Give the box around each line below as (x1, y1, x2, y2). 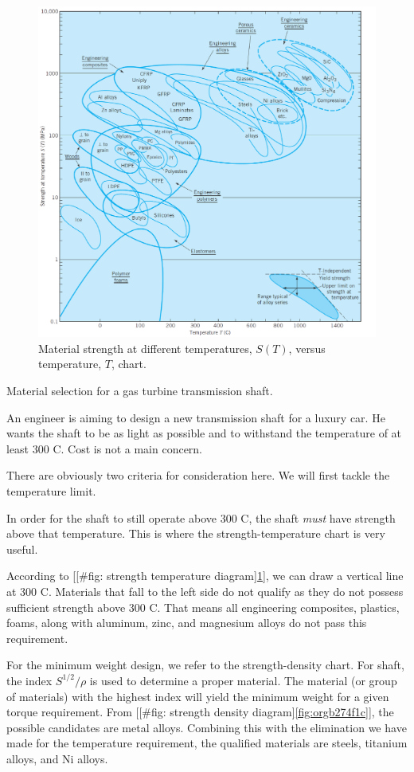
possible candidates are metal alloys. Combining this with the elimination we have (6, 719, 407, 735)
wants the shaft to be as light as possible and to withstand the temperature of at (6, 425, 402, 441)
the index (6, 672, 53, 688)
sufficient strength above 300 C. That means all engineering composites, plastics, (6, 598, 400, 615)
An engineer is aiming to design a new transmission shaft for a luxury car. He (6, 409, 385, 425)
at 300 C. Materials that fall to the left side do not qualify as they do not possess (6, 583, 404, 600)
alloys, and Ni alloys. (6, 750, 108, 766)
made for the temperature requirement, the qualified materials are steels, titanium (6, 735, 408, 751)
